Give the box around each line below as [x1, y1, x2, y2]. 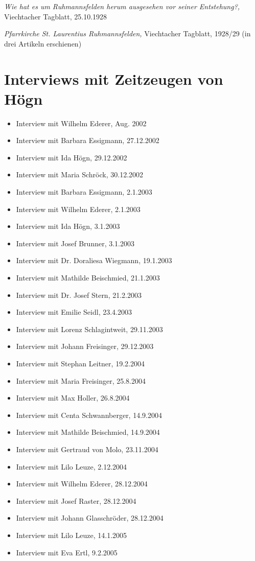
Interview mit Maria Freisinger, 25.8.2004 [16, 375, 146, 386]
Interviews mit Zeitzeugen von [4, 68, 223, 89]
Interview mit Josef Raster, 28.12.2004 [16, 495, 136, 506]
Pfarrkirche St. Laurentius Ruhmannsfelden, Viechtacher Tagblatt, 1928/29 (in [4, 28, 251, 39]
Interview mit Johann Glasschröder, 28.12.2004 [16, 512, 164, 523]
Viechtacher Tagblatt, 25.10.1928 [4, 11, 107, 21]
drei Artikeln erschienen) [4, 38, 82, 49]
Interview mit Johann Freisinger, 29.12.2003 [16, 341, 154, 352]
